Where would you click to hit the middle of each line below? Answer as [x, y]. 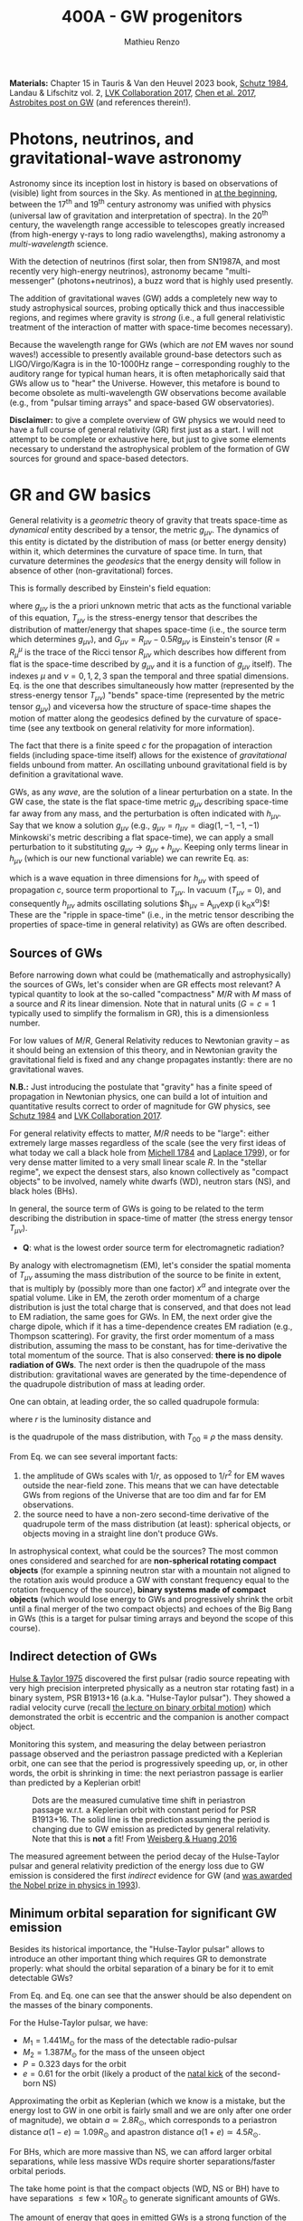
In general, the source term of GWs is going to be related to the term [137, 1208]
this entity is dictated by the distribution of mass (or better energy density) [148, 542]
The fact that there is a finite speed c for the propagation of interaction [141, 745]
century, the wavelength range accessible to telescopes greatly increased [147, 225]
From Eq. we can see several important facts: [94, 1457]
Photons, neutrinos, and [102, 139]
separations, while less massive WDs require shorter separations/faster [142, 2161]
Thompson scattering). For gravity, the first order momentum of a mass [142, 1336]
